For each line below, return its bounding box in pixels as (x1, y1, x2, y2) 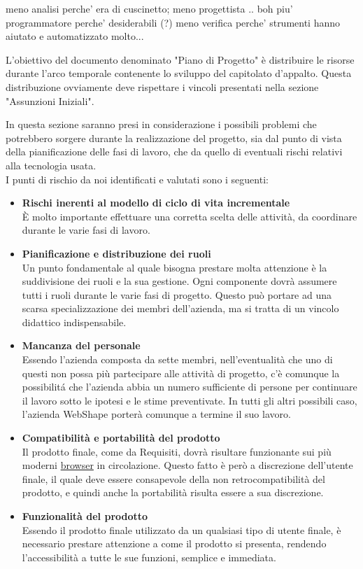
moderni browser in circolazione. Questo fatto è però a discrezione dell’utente (22, 458, 353, 472)
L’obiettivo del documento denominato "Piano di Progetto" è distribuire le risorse (6, 52, 355, 66)
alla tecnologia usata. (6, 157, 97, 172)
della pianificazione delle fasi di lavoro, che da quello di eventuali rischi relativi (6, 144, 343, 159)
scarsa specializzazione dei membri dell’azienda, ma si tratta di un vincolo (22, 301, 339, 316)
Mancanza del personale (22, 338, 141, 353)
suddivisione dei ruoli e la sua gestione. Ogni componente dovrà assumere (22, 274, 337, 288)
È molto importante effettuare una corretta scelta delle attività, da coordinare (22, 209, 357, 223)
